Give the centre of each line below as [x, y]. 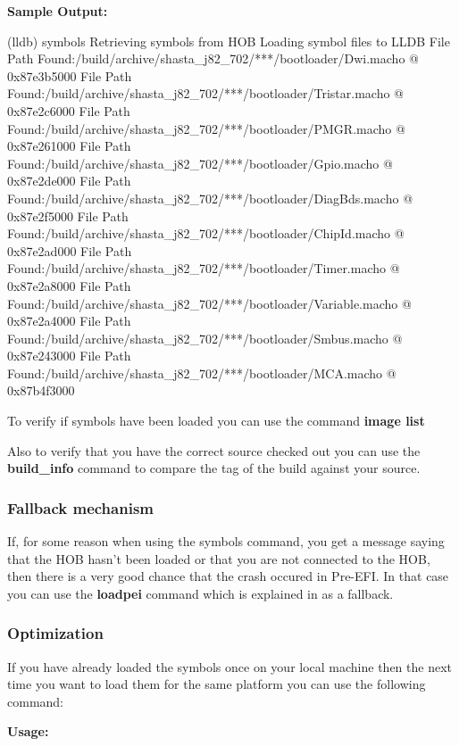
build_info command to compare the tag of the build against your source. [214, 468]
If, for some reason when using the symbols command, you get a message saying [226, 541]
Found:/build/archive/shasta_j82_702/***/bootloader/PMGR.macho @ [206, 128]
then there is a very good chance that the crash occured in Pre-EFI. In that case [228, 576]
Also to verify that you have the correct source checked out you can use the [214, 450]
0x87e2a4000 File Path [69, 321]
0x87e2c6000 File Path [69, 110]
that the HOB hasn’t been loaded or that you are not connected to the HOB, [219, 558]
